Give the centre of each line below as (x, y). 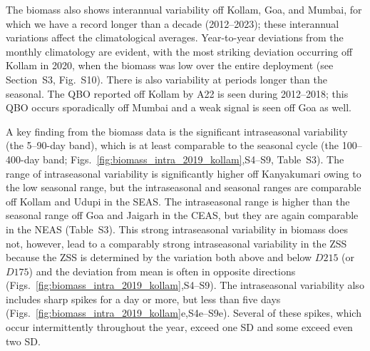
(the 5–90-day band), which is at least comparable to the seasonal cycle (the (172, 145)
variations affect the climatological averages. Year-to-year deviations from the (175, 37)
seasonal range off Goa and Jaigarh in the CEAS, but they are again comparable (182, 215)
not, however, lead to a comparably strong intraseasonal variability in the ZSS (176, 243)
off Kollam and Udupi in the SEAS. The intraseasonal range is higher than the (178, 201)
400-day (23, 159)
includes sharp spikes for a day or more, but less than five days (143, 299)
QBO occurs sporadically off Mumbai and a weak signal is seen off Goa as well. (179, 107)
